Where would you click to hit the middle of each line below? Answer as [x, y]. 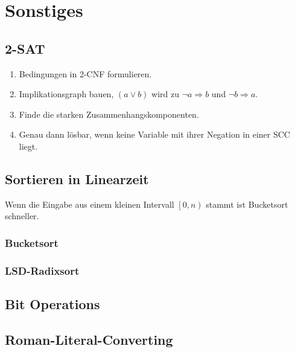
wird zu [166, 94]
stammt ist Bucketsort [247, 204]
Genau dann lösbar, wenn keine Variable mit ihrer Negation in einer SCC [154, 134]
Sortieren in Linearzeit [77, 178]
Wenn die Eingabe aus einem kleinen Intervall [90, 204]
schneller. [22, 216]
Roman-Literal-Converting [89, 339]
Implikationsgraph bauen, [66, 94]
